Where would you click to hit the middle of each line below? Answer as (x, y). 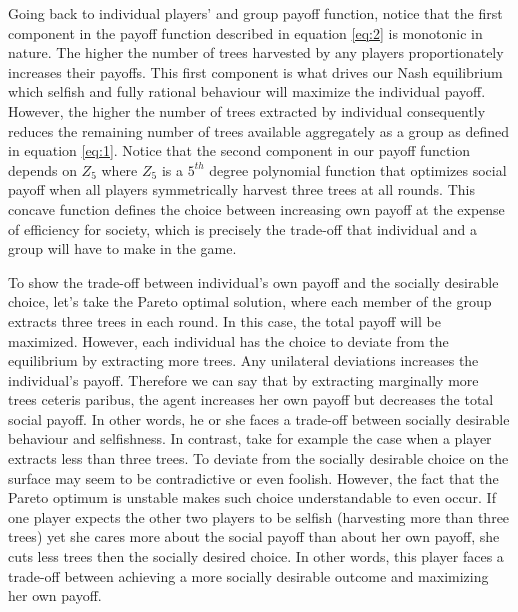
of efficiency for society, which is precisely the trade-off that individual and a (242, 228)
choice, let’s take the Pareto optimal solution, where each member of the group (250, 301)
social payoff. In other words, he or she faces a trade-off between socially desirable (259, 418)
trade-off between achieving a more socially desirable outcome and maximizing (248, 575)
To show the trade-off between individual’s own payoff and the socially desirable (253, 281)
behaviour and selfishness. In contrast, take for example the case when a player (250, 438)
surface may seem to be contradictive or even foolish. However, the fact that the (253, 477)
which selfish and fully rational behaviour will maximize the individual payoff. (247, 91)
